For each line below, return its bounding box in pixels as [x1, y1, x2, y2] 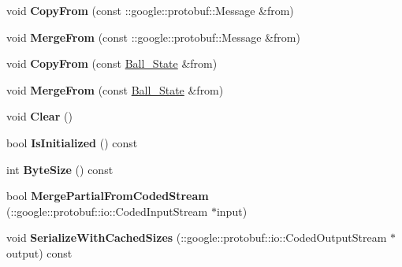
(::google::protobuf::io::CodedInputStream [6, 202, 208, 219]
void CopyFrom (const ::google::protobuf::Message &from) [6, 2, 294, 18]
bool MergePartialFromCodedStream [6, 187, 209, 204]
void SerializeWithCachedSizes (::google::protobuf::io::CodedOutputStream [6, 229, 387, 246]
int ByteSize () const [6, 161, 114, 177]
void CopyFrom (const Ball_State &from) [6, 55, 218, 72]
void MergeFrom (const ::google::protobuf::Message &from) [6, 28, 300, 45]
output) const [6, 244, 73, 261]
